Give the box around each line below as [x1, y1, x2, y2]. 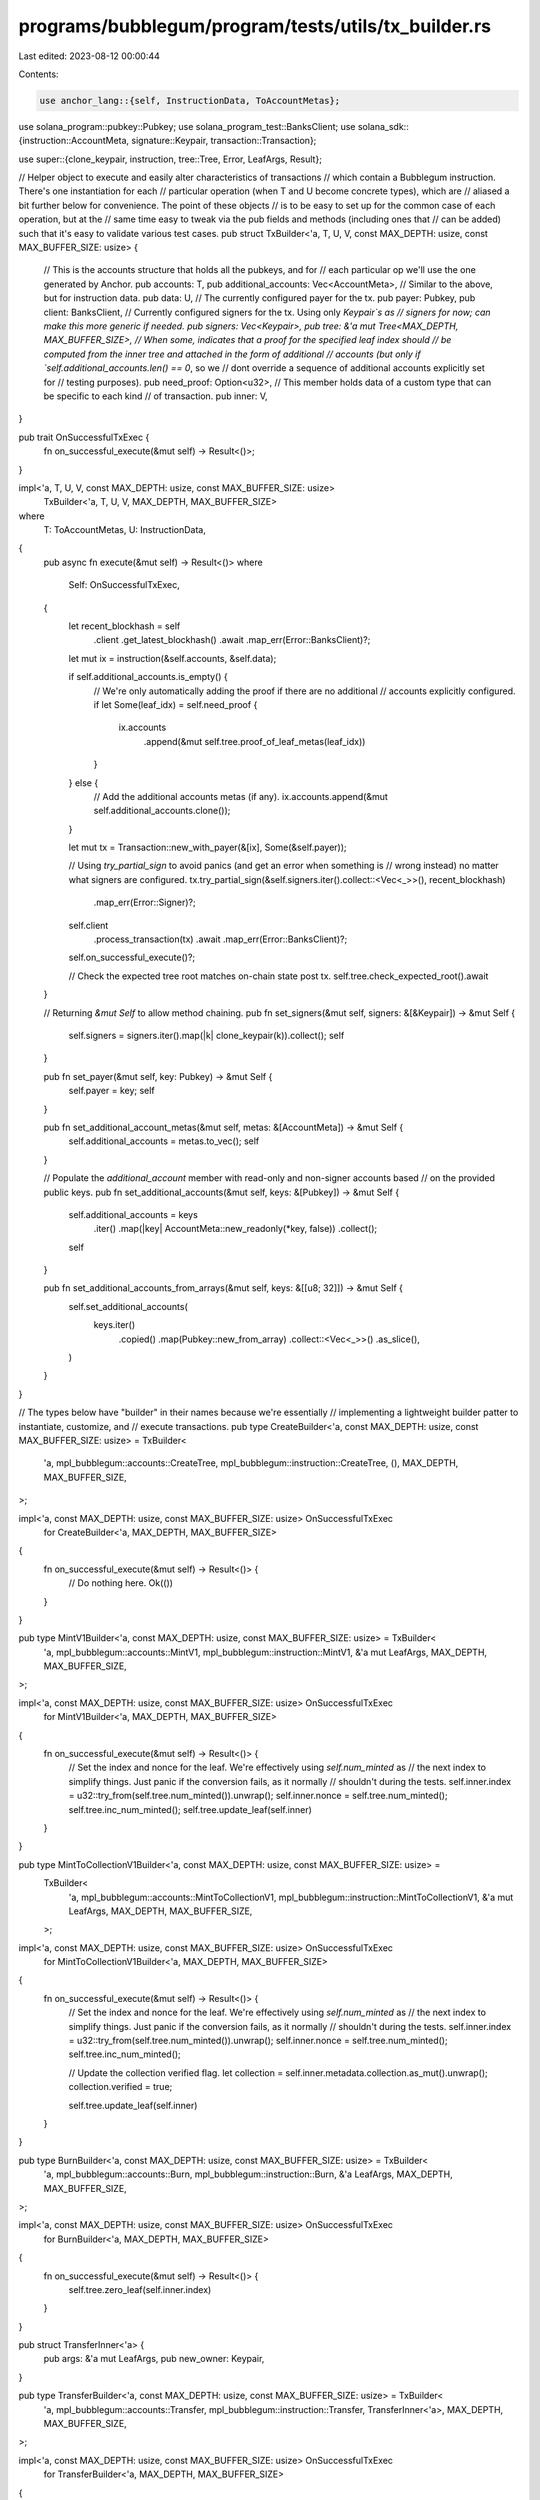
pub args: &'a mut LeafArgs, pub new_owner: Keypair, [43, 2353, 265, 2365]
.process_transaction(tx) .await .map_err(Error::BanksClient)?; [93, 933, 348, 945]
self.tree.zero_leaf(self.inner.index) [68, 2283, 212, 2295]
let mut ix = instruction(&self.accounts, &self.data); [68, 652, 277, 664]
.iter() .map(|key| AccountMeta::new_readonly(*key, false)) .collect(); [93, 1223, 378, 1235]
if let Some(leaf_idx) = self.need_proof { [93, 698, 258, 710]
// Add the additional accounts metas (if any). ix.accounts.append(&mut [93, 790, 389, 802]
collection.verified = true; [68, 2081, 173, 2093]
